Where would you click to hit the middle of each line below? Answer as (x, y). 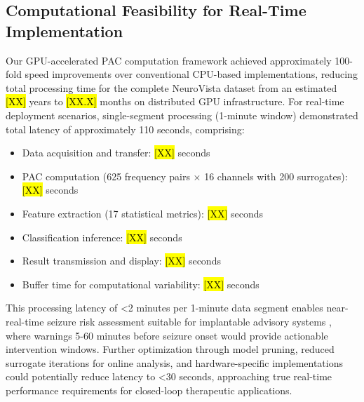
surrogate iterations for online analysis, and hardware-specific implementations (174, 362)
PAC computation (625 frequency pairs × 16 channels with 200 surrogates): (185, 176)
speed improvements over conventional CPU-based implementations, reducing (191, 74)
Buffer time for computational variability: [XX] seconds (141, 284)
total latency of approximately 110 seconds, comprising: (125, 129)
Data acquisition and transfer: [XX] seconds (116, 153)
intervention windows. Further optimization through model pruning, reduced (170, 349)
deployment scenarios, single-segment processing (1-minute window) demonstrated (182, 115)
